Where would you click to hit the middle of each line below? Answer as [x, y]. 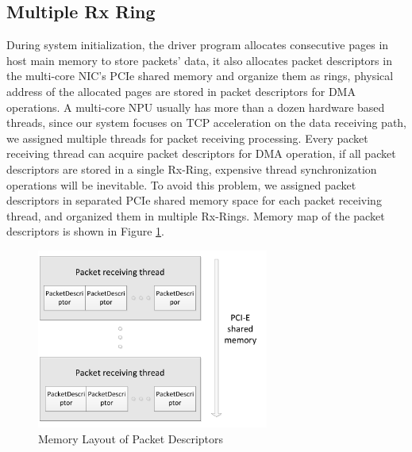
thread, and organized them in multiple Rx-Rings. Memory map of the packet [196, 215]
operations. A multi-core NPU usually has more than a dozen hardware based [196, 107]
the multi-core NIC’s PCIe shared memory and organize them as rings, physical [200, 76]
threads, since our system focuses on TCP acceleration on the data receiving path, [206, 123]
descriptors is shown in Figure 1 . [85, 231]
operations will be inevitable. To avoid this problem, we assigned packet [181, 184]
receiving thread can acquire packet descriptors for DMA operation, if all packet [201, 153]
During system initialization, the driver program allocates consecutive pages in [198, 45]
